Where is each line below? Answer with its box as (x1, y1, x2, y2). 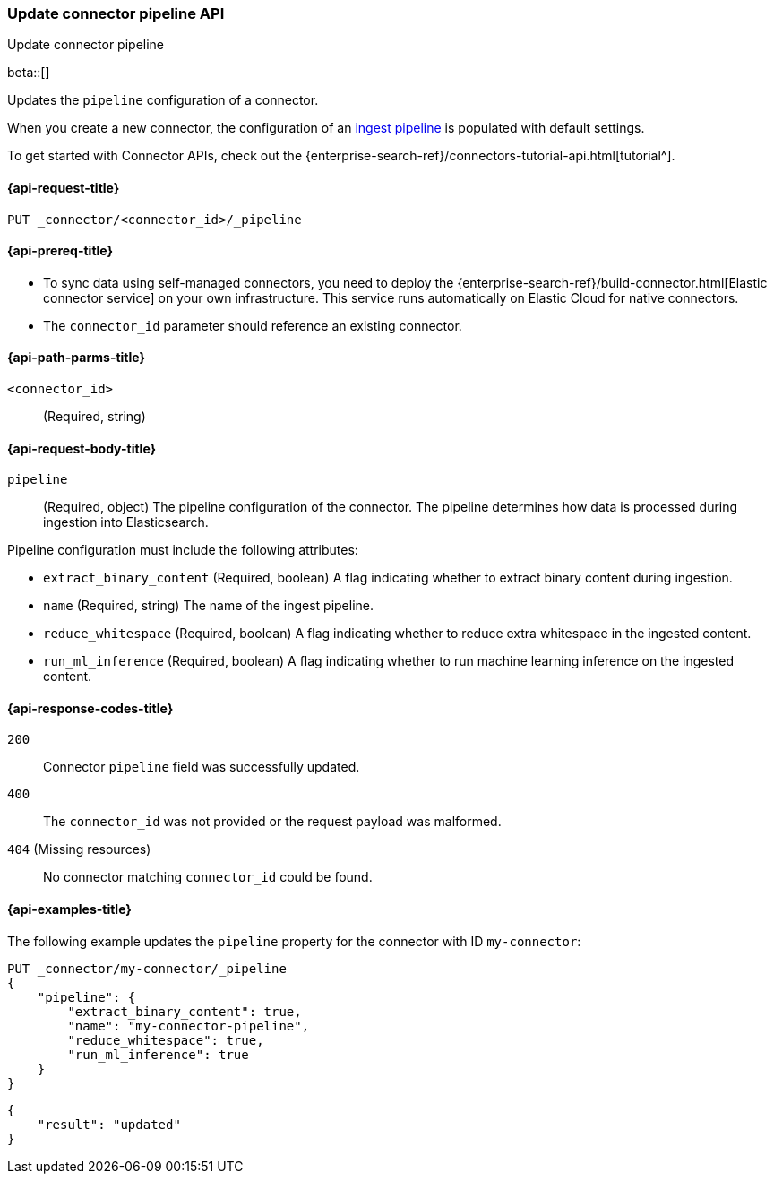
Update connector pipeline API (7, 4, 225, 22)
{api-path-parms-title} (7, 349, 146, 366)
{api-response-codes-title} (7, 700, 174, 716)
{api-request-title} (7, 179, 120, 195)
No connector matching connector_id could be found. (43, 869, 373, 885)
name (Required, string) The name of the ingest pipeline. (43, 598, 374, 614)
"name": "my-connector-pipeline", (67, 1018, 310, 1033)
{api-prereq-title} (7, 243, 114, 259)
